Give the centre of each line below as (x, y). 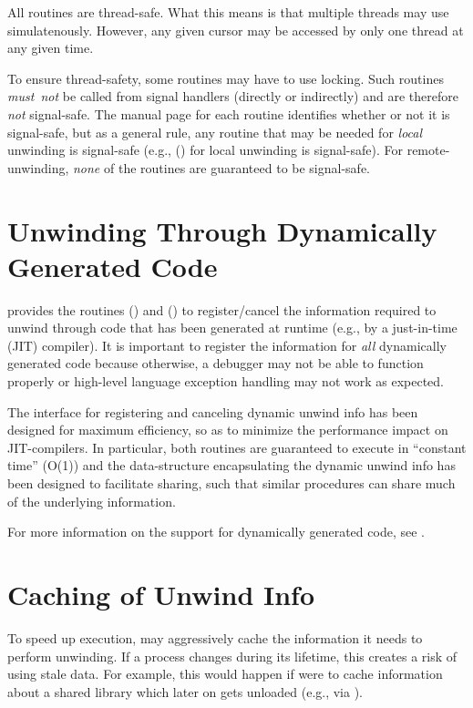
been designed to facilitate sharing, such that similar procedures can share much (231, 483)
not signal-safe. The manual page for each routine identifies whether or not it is (229, 113)
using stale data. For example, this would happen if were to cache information (225, 674)
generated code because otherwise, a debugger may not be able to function (216, 363)
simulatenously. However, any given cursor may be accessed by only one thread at (236, 30)
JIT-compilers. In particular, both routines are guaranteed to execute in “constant (237, 447)
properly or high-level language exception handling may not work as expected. (226, 381)
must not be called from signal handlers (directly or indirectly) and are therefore (233, 96)
